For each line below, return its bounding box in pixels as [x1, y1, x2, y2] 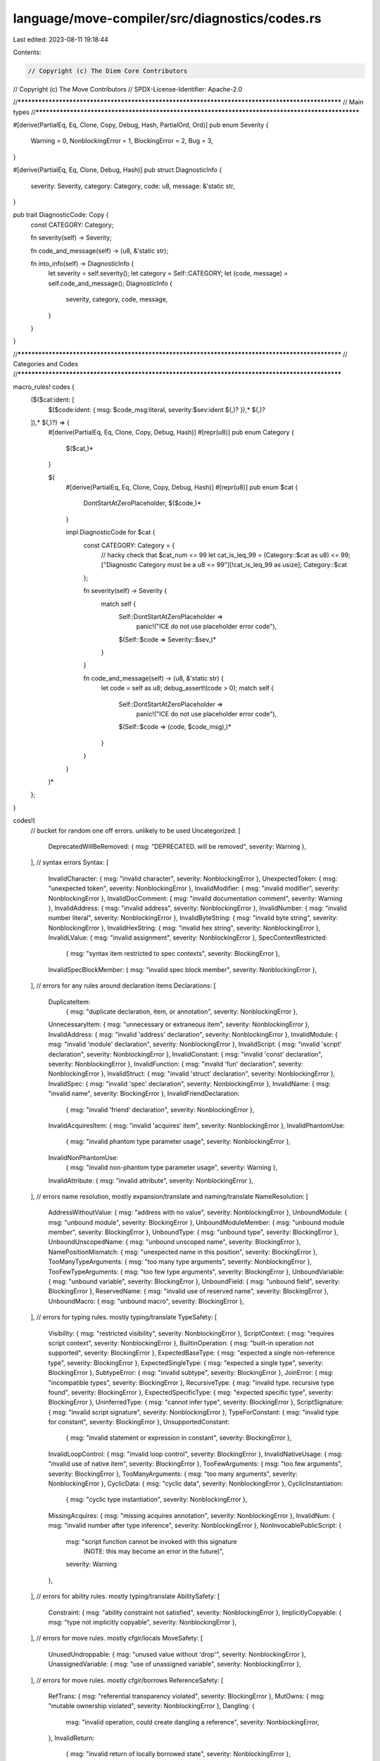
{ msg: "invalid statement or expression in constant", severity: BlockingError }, [65, 1433, 292, 1442]
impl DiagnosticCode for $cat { [65, 528, 156, 537]
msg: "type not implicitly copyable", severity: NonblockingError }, [48, 1617, 237, 1626]
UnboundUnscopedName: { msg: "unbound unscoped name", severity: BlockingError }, [48, 1238, 301, 1246]
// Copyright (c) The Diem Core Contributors [27, 67, 188, 75]
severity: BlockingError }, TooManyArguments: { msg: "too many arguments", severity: [48, 1469, 298, 1478]
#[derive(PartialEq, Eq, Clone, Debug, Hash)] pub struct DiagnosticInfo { [13, 166, 222, 174]
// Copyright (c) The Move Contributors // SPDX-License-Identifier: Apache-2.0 [13, 85, 243, 93]
